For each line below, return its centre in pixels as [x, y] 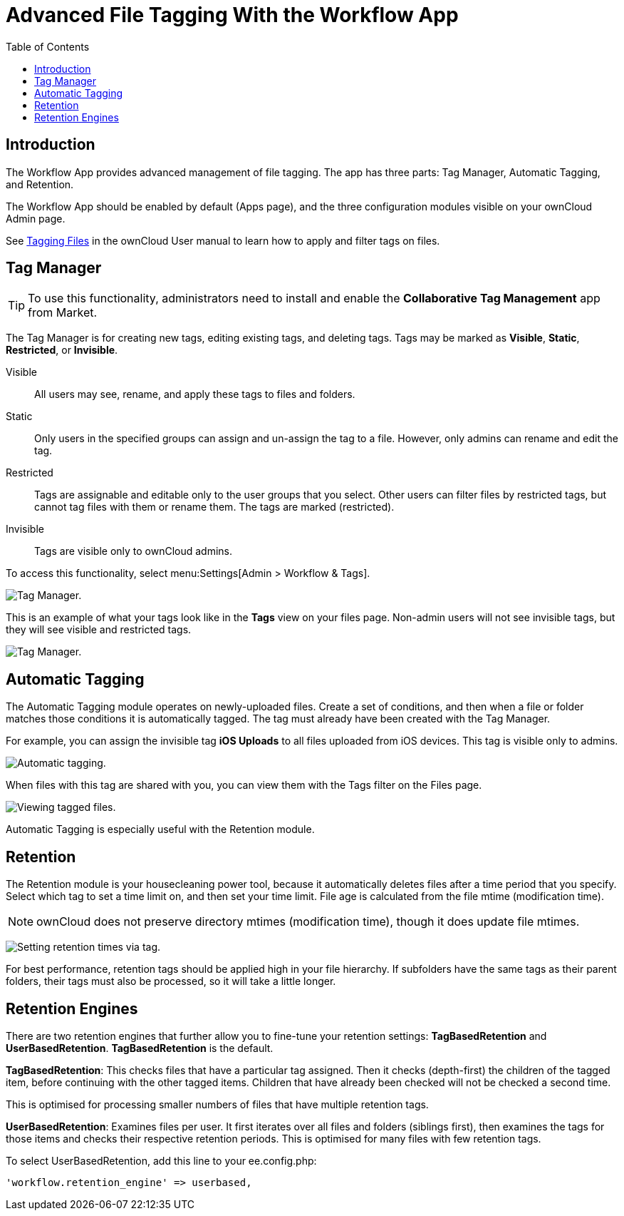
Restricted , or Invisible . [62, 350]
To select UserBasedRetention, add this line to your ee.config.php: [161, 1160]
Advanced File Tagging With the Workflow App [232, 15]
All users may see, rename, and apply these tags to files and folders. [195, 394]
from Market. [63, 313]
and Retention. [40, 184]
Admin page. [36, 218]
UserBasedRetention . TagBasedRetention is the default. [140, 1048]
